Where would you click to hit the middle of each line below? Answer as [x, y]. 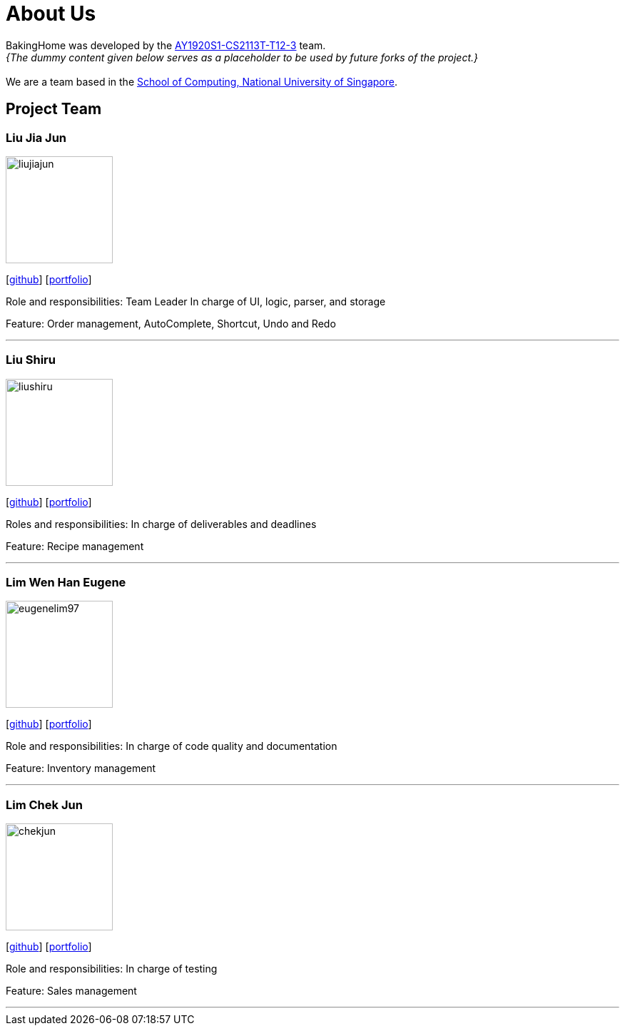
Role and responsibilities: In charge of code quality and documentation [172, 746]
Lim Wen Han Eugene [66, 583]
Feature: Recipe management [75, 546]
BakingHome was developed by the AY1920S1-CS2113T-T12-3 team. [166, 45]
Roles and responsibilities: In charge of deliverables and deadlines [161, 524]
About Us [51, 14]
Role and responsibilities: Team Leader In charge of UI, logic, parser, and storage [196, 301]
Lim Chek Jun [44, 804]
